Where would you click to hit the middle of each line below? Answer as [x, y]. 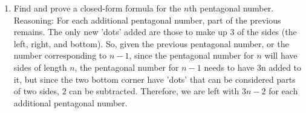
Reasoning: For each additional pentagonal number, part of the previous [147, 20]
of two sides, [36, 91]
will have [281, 55]
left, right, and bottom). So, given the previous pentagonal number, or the [151, 43]
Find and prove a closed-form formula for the [97, 8]
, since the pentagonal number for [191, 55]
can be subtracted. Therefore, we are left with [154, 91]
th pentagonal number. [231, 8]
